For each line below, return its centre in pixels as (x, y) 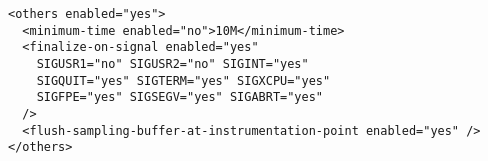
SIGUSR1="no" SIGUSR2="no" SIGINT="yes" (172, 63)
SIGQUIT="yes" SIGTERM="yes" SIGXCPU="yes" (183, 80)
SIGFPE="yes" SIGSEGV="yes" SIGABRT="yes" (179, 97)
